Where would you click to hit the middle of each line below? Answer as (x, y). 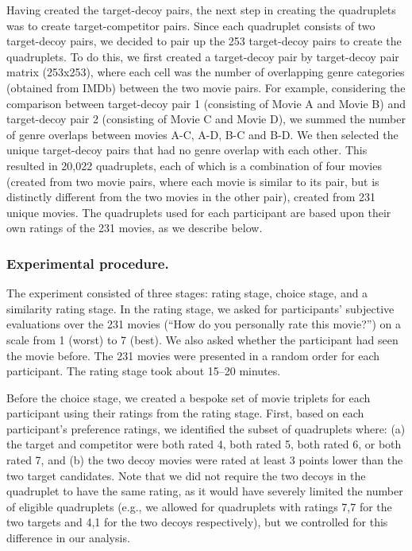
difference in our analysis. (68, 538)
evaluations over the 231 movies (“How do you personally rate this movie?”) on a (204, 324)
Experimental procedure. (88, 263)
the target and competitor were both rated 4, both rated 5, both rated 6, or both (204, 444)
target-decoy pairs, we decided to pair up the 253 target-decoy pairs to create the (204, 41)
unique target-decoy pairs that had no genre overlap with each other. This (187, 150)
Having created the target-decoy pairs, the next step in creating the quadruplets (201, 10)
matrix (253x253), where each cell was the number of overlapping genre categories (206, 72)
